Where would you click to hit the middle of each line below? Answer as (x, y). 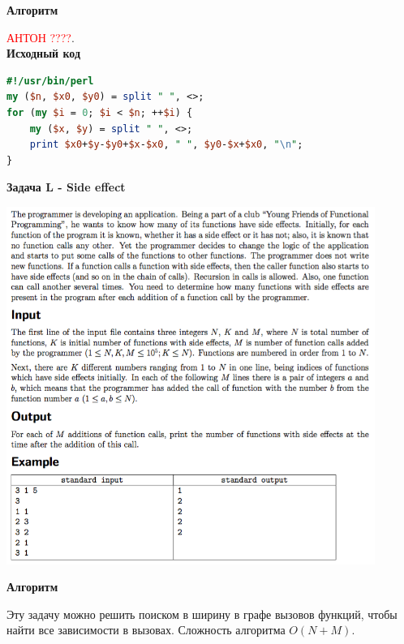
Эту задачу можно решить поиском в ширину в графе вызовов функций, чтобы (202, 614)
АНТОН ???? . (41, 37)
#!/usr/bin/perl (50, 81)
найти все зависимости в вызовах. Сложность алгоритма (146, 630)
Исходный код (44, 53)
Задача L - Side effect (66, 187)
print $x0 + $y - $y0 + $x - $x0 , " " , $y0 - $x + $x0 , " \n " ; (166, 145)
